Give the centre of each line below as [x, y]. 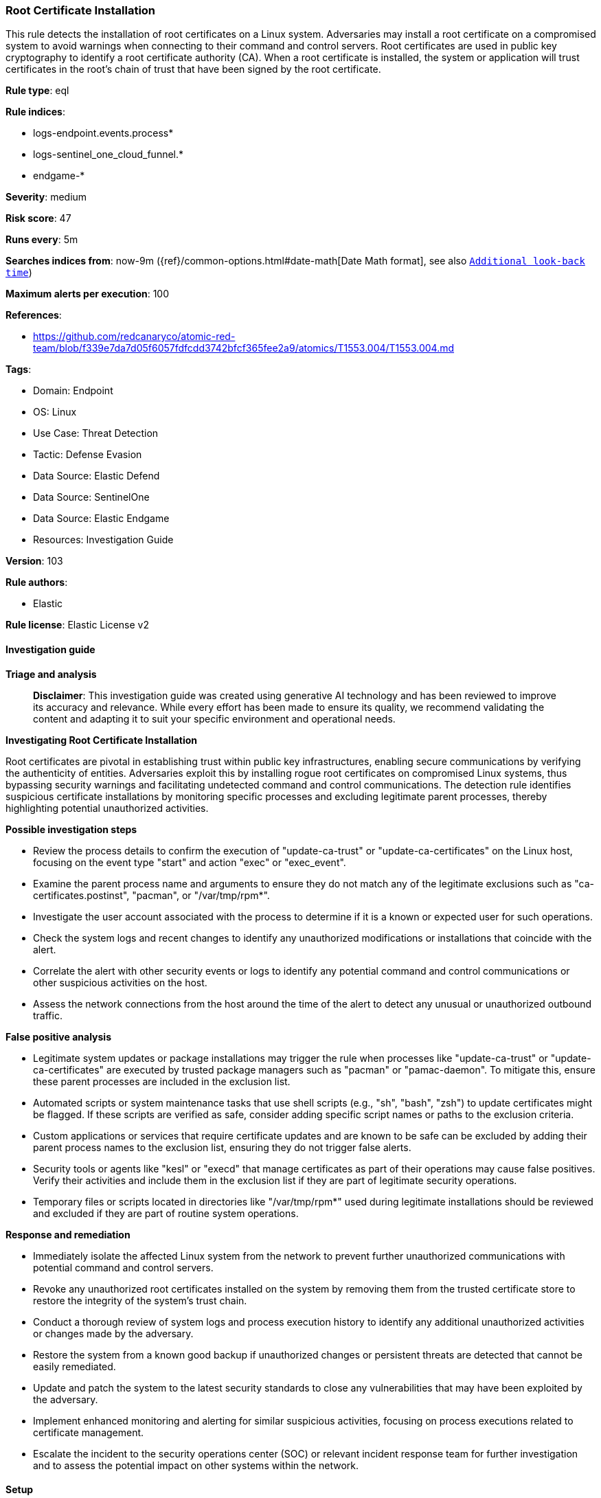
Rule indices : [35, 112]
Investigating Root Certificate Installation [102, 740]
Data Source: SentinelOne [91, 497]
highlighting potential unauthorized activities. [107, 808]
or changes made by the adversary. [113, 1333]
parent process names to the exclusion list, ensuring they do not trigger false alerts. [222, 1147]
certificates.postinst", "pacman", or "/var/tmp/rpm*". [151, 895]
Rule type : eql [37, 91]
